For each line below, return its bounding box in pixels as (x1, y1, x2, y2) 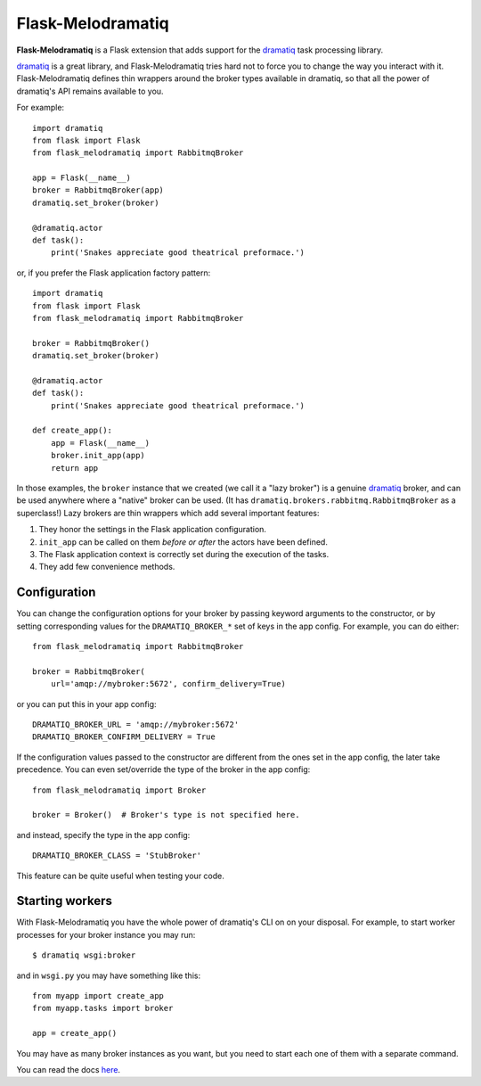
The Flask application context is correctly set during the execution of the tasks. (38, 549, 330, 559)
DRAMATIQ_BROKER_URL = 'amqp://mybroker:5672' (32, 720, 240, 730)
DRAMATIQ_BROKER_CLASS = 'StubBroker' (32, 851, 202, 860)
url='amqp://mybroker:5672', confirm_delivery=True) (50, 679, 287, 689)
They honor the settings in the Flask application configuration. (38, 524, 267, 535)
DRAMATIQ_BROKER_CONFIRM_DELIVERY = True (32, 732, 216, 742)
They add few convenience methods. (38, 562, 175, 572)
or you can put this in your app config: (16, 698, 157, 709)
